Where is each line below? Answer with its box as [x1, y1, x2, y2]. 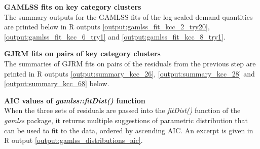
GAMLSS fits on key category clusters [4, 2, 141, 12]
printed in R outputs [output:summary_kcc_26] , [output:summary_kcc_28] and [4, 68, 255, 79]
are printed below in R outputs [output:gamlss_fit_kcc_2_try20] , [4, 21, 210, 32]
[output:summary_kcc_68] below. [4, 78, 109, 89]
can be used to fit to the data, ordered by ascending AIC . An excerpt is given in [4, 125, 253, 135]
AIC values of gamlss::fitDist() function [4, 95, 145, 105]
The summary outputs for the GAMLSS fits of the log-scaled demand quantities [4, 11, 253, 22]
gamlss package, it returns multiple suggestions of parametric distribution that [4, 115, 248, 125]
